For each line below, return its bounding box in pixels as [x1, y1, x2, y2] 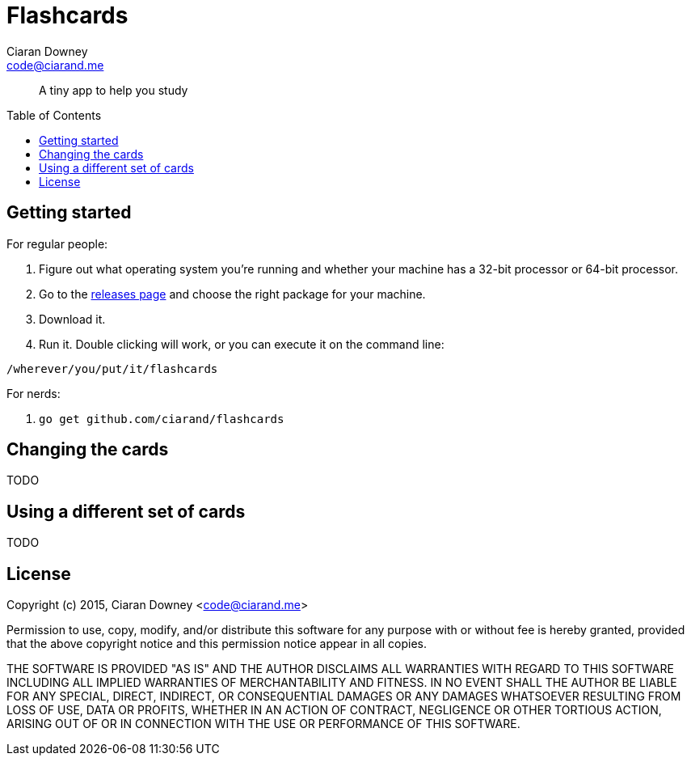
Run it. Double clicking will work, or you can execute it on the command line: [39, 337, 445, 351]
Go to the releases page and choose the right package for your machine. [39, 286, 426, 301]
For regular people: [6, 236, 108, 251]
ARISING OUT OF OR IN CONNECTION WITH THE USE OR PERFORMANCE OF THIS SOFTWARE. [6, 717, 520, 731]
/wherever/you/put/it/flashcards [6, 362, 218, 375]
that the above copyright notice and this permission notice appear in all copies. [6, 637, 428, 651]
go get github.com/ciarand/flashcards [39, 412, 284, 425]
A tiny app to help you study [39, 83, 188, 97]
